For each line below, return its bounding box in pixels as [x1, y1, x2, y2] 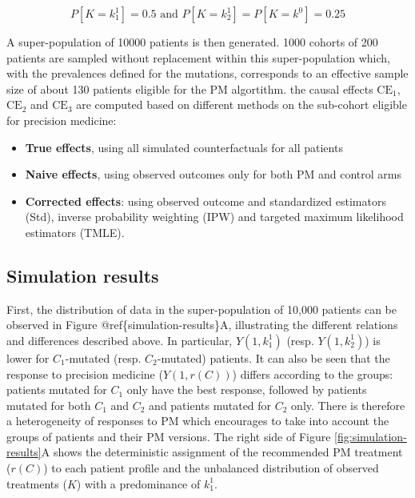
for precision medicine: [6, 111, 117, 128]
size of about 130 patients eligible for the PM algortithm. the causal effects [6, 80, 373, 97]
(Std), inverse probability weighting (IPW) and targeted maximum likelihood [25, 208, 404, 225]
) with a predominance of [76, 475, 201, 492]
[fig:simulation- [334, 428, 407, 444]
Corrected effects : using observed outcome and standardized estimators [25, 192, 386, 209]
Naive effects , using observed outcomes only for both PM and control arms [25, 166, 402, 183]
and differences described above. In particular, [6, 331, 233, 348]
